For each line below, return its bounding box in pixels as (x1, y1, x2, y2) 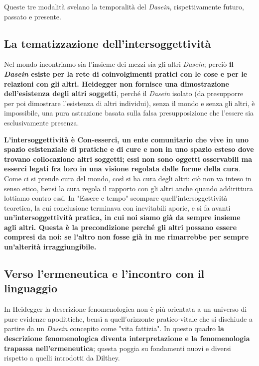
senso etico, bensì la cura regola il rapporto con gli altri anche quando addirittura (4, 183, 253, 193)
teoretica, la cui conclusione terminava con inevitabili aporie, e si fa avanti (4, 202, 231, 213)
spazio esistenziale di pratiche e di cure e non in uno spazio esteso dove (4, 144, 254, 154)
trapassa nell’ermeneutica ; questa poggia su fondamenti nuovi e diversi (4, 343, 231, 353)
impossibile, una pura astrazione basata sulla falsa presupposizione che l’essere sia (4, 108, 254, 118)
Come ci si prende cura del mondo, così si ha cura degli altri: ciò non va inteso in (4, 173, 252, 183)
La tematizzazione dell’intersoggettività (4, 35, 211, 51)
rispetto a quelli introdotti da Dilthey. (4, 353, 120, 363)
